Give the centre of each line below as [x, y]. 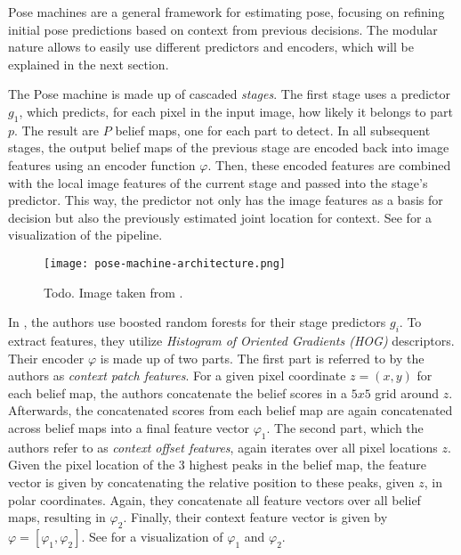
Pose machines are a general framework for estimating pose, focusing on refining [226, 12]
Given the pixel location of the [92, 465]
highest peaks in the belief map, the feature [308, 465]
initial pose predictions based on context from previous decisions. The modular [223, 29]
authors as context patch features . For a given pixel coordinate [177, 375]
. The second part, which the [345, 427]
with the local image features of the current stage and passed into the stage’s [218, 182]
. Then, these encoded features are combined [329, 164]
